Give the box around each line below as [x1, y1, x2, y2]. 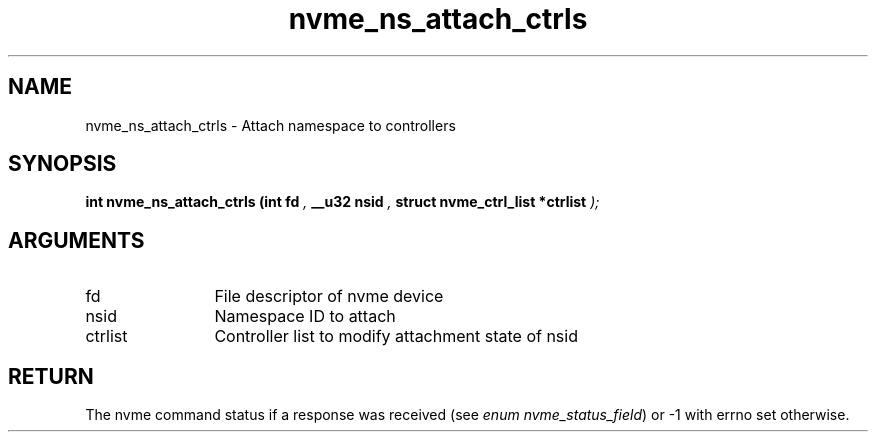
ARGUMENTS [8, 227, 145, 253]
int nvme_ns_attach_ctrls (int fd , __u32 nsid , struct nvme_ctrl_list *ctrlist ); [85, 193, 600, 211]
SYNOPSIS [8, 151, 117, 177]
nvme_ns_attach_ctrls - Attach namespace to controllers [85, 116, 456, 134]
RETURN [8, 363, 94, 389]
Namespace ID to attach [214, 306, 396, 327]
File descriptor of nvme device [214, 286, 444, 307]
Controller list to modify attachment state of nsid [214, 326, 578, 347]
